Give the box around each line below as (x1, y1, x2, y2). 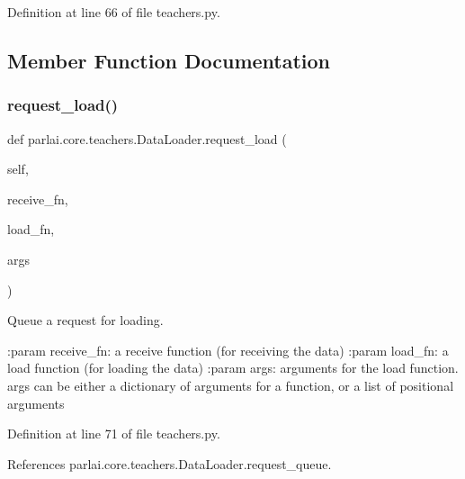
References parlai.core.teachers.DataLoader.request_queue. (7, 454, 332, 473)
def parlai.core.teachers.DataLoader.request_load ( (7, 129, 287, 148)
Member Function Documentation (7, 46, 331, 74)
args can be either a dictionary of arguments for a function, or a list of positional (7, 375, 454, 394)
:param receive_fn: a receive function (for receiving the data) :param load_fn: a (7, 340, 449, 359)
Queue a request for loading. (7, 311, 164, 330)
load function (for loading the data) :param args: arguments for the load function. (7, 358, 459, 377)
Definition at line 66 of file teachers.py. (7, 3, 220, 21)
